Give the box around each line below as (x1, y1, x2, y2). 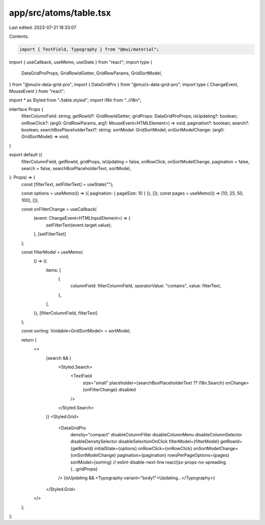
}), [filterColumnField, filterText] (33, 310, 98, 316)
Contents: (9, 33, 29, 39)
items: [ (46, 267, 61, 273)
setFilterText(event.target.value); (46, 222, 112, 228)
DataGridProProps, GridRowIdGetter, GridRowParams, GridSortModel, (21, 70, 162, 76)
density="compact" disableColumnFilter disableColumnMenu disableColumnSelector (70, 432, 242, 438)
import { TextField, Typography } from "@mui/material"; (19, 47, 159, 52)
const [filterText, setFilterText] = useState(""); (21, 181, 114, 187)
